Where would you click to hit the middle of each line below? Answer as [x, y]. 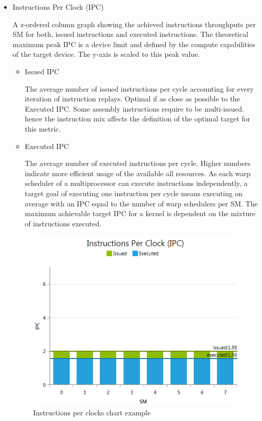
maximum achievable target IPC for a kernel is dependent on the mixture [140, 213]
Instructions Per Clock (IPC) [58, 7]
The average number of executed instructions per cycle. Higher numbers [138, 163]
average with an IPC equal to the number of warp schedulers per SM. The [141, 203]
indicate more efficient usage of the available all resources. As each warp [138, 173]
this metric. [43, 128]
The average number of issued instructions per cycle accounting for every [139, 88]
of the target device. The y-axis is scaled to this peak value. [106, 54]
